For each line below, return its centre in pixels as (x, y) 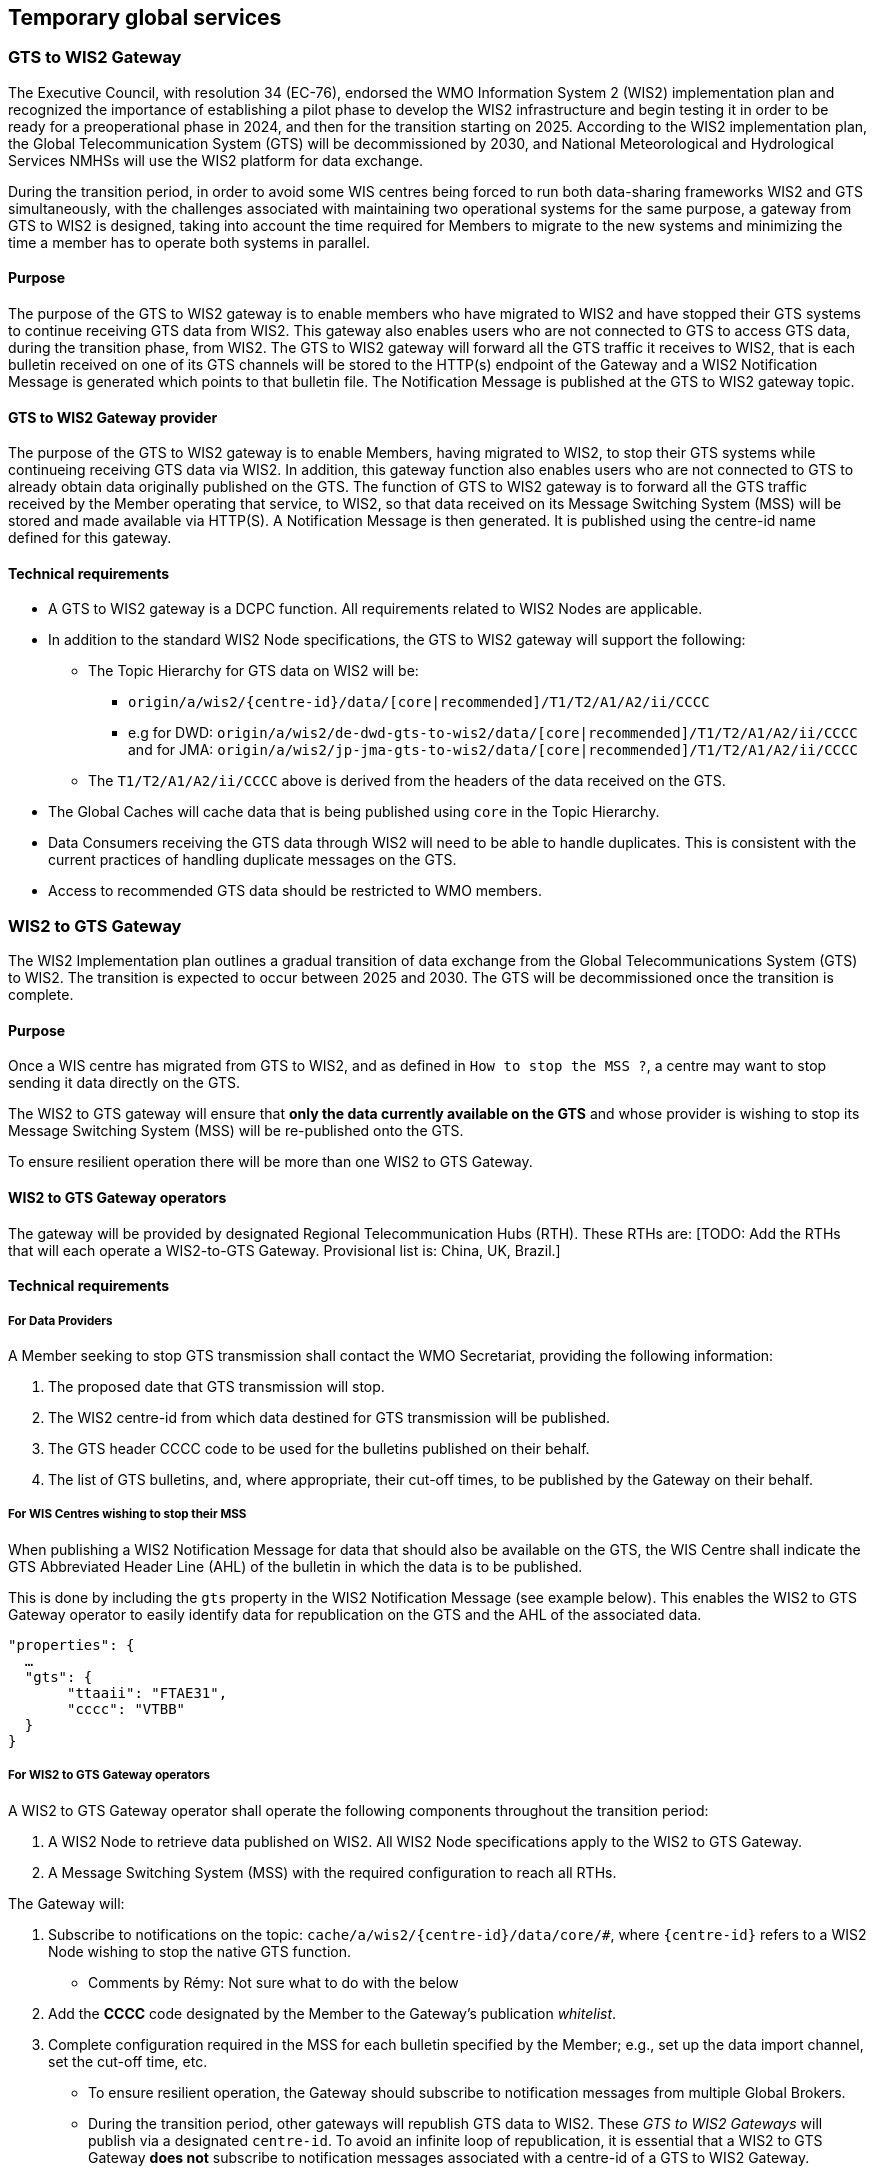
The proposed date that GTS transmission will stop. (216, 1387)
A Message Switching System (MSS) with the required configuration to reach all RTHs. (332, 1872)
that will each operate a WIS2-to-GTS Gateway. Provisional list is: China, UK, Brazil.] (284, 1250)
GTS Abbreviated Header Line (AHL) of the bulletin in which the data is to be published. (295, 1566)
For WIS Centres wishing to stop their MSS (127, 1514)
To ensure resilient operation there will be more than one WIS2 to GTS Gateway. (270, 1162)
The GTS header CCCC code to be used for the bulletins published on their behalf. (319, 1449)
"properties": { (71, 1644)
